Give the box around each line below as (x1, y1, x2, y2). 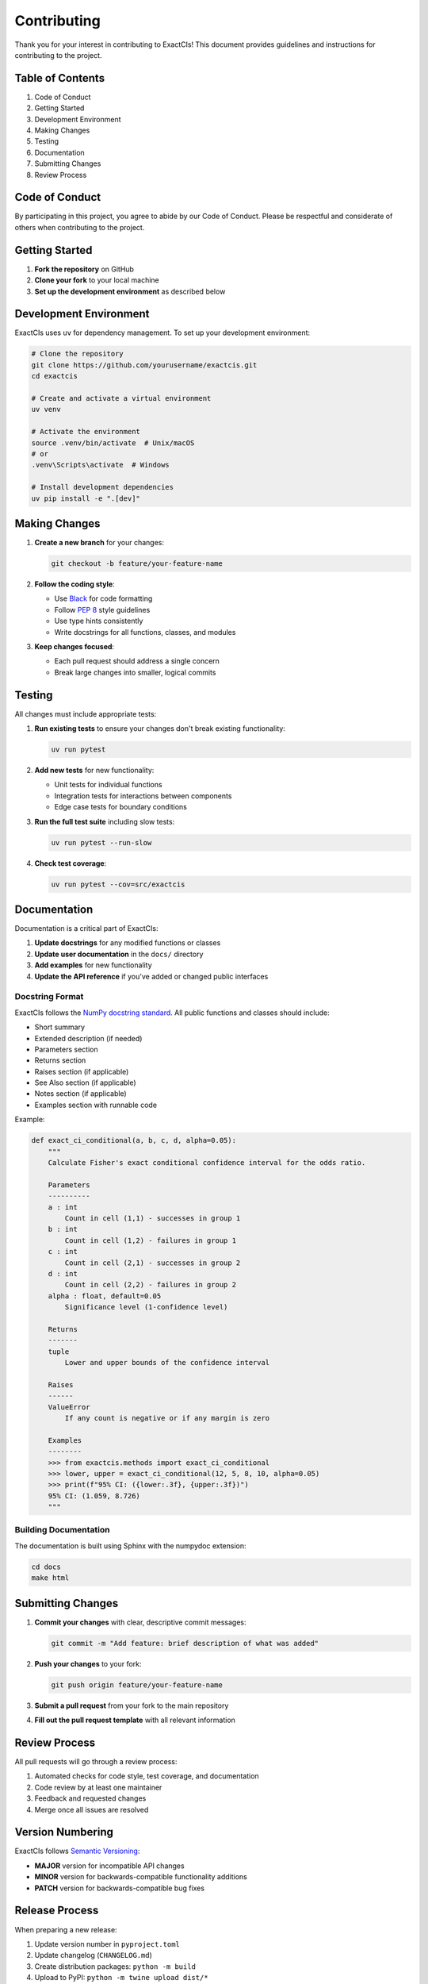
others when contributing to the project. (14, 222, 145, 232)
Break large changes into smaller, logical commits (54, 667, 216, 677)
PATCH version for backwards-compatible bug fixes (34, 1883, 205, 1893)
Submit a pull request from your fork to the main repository (34, 1701, 229, 1710)
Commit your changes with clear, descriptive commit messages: (34, 1617, 246, 1627)
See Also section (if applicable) (34, 1078, 136, 1087)
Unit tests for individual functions (54, 780, 162, 790)
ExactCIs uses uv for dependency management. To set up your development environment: (14, 328, 311, 337)
